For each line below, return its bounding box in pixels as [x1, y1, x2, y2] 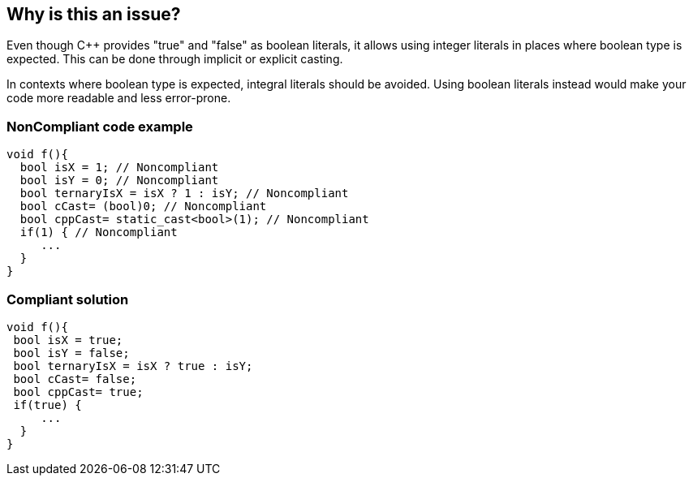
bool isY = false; [13, 346, 130, 359]
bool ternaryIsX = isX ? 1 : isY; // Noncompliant [19, 187, 349, 200]
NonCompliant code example [6, 118, 193, 135]
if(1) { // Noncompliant [19, 226, 178, 239]
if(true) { [13, 398, 82, 411]
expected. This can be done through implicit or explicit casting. [6, 52, 343, 67]
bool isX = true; [13, 333, 123, 346]
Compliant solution [6, 290, 129, 308]
